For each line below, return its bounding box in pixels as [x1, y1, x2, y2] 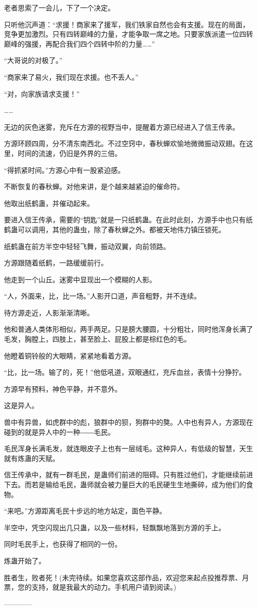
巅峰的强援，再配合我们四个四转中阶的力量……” [4, 38, 155, 49]
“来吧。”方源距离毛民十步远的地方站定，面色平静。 [4, 506, 167, 516]
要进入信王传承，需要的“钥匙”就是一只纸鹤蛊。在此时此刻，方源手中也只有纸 [4, 214, 253, 225]
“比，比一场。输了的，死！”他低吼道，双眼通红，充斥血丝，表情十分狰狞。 [4, 367, 246, 377]
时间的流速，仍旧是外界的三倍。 [17, 148, 122, 158]
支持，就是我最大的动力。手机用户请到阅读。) [31, 582, 176, 592]
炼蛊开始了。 [4, 555, 45, 565]
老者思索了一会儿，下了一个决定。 [4, 2, 115, 12]
